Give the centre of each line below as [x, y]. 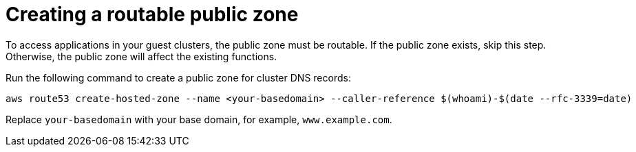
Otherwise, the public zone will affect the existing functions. [141, 56]
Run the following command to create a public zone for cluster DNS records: [178, 77]
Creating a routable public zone [152, 14]
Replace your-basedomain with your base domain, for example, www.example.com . [199, 119]
